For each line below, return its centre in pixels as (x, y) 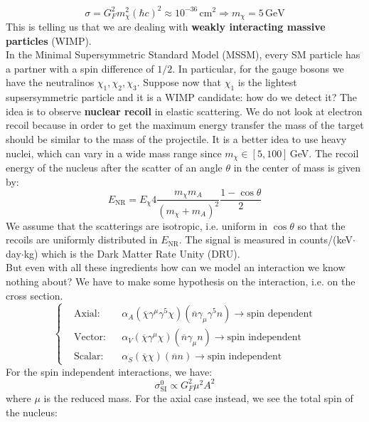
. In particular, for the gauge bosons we (258, 68)
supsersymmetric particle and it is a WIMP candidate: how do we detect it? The (182, 97)
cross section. (34, 295)
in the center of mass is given (297, 167)
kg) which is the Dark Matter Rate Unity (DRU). (132, 253)
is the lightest (267, 82)
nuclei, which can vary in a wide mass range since (114, 153)
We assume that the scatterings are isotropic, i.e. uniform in (137, 225)
